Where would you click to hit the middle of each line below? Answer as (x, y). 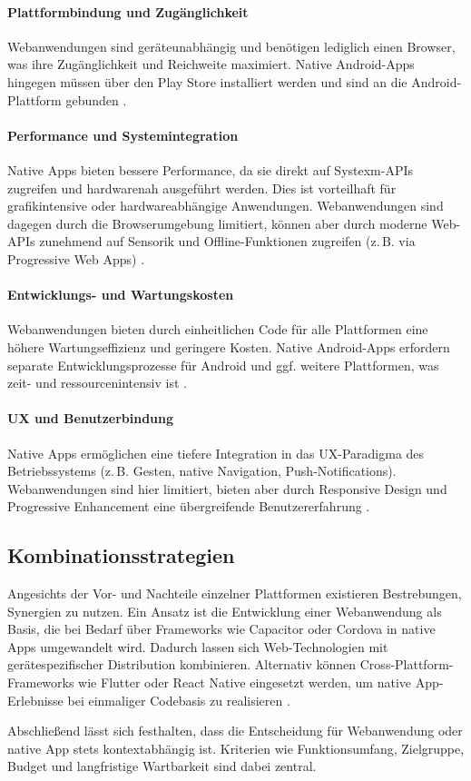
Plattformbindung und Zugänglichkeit (128, 11)
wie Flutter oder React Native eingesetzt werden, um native (245, 682)
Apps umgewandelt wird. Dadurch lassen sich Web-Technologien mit (198, 646)
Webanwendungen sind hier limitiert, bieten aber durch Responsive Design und (227, 488)
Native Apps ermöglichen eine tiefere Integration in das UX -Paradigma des (216, 453)
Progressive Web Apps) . (76, 258)
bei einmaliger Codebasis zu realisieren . (179, 700)
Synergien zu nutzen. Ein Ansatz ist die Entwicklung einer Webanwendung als (225, 611)
